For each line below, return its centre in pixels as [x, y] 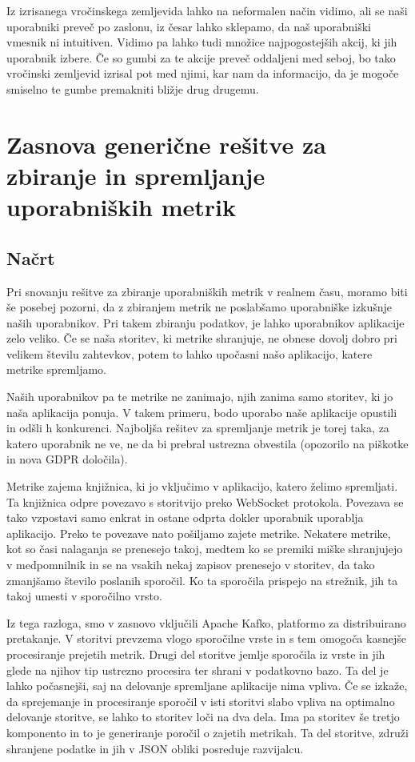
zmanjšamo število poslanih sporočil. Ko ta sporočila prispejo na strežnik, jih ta [202, 580]
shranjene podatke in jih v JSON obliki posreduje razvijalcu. [155, 748]
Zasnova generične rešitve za [166, 144]
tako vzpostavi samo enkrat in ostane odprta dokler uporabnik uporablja [185, 517]
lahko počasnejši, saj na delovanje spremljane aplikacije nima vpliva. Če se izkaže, [207, 686]
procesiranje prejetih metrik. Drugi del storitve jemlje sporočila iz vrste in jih [196, 654]
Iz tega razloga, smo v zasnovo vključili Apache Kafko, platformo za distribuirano [206, 622]
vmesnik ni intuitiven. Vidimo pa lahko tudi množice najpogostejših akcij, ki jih [202, 42]
